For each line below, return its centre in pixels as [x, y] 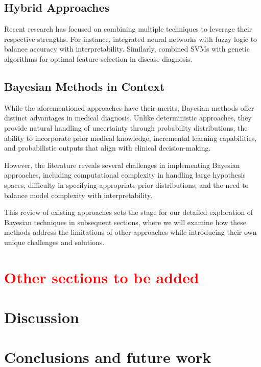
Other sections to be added [102, 277]
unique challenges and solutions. [54, 242]
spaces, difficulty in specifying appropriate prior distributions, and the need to [126, 185]
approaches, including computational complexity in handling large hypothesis [125, 175]
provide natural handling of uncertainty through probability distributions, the [126, 127]
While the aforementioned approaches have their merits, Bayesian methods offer [129, 107]
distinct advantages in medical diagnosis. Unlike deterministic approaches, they [128, 118]
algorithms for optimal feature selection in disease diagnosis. [98, 58]
